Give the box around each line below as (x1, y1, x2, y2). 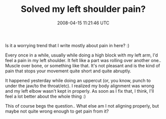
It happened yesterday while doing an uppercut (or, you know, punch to (5, 77, 151, 83)
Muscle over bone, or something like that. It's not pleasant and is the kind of (5, 62, 160, 68)
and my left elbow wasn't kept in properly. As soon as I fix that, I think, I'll (5, 88, 155, 94)
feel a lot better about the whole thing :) (5, 93, 86, 99)
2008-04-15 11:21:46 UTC (56, 20, 110, 26)
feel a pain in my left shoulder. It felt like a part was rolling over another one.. (5, 57, 162, 63)
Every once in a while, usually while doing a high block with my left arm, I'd (5, 52, 158, 58)
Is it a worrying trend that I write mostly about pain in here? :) (5, 42, 130, 48)
